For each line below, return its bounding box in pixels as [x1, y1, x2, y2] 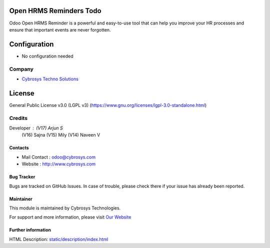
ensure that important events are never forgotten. [9, 26, 111, 32]
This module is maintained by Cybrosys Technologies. [9, 205, 121, 211]
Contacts [9, 145, 29, 151]
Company [9, 65, 33, 72]
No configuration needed [21, 53, 73, 59]
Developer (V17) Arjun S [9, 125, 63, 131]
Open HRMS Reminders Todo [9, 6, 102, 15]
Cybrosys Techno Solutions [21, 75, 78, 82]
